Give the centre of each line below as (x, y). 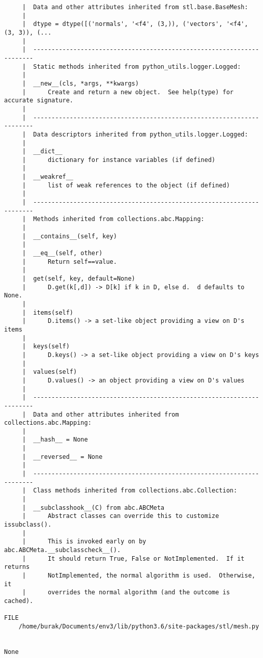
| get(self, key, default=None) (79, 279)
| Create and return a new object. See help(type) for (128, 92)
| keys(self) (46, 347)
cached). (19, 601)
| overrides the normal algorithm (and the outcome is (126, 593)
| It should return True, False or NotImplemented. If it (133, 558)
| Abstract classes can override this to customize (121, 516)
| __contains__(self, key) (69, 236)
